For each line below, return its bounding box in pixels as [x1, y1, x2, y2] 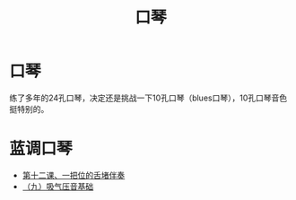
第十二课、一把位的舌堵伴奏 [22, 170, 126, 180]
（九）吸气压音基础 [22, 180, 94, 192]
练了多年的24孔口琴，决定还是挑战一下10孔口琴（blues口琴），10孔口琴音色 [9, 92, 288, 103]
